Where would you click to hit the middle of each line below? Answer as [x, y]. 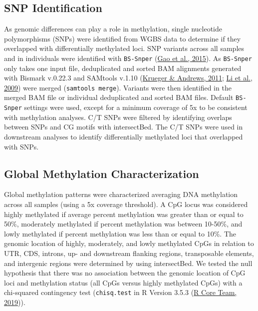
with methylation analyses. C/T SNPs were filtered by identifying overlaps [118, 117]
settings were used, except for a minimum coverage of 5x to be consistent [136, 107]
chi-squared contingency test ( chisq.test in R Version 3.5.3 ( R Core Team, [121, 292]
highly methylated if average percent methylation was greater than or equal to [124, 214]
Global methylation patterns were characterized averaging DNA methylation [121, 194]
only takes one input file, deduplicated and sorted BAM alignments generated [123, 68]
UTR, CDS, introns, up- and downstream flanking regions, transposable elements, [129, 253]
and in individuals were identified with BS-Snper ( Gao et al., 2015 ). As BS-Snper [128, 58]
